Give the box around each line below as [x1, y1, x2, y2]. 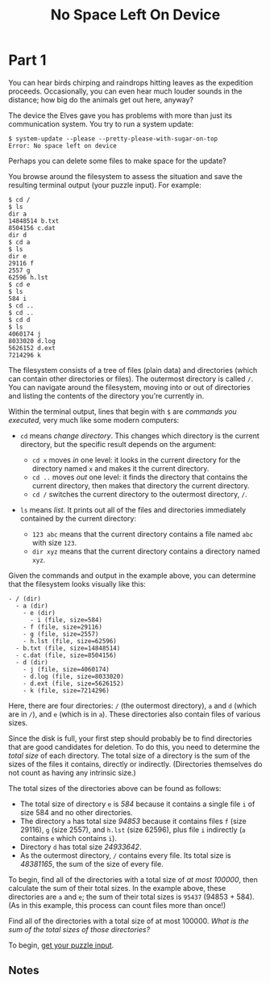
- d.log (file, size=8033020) [23, 672, 125, 680]
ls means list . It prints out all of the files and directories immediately [19, 504, 247, 514]
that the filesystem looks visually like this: [8, 579, 147, 588]
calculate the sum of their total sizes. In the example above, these [8, 883, 226, 893]
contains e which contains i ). [19, 833, 117, 843]
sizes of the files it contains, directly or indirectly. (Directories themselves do [8, 759, 263, 768]
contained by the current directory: [19, 513, 137, 523]
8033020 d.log [8, 337, 56, 345]
